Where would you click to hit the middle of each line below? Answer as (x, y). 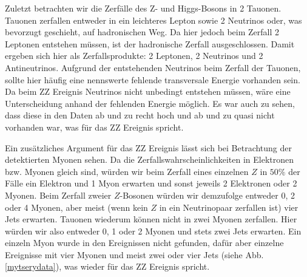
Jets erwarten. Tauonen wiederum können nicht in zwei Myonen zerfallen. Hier (151, 219)
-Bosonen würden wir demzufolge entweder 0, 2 (207, 195)
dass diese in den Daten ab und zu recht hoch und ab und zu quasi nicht (140, 115)
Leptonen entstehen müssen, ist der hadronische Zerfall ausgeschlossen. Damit (150, 43)
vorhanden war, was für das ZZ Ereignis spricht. (94, 127)
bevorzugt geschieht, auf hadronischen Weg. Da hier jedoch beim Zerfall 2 (142, 32)
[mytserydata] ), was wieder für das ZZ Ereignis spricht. (107, 266)
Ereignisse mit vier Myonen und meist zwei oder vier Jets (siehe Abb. (134, 254)
